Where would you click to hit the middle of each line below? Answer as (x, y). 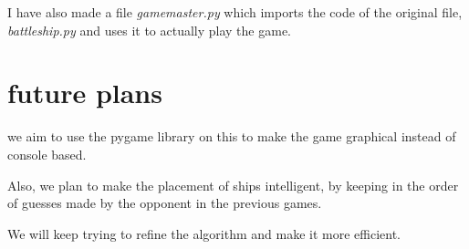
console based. (47, 154)
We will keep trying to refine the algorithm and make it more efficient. (204, 233)
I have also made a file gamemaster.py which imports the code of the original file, (235, 12)
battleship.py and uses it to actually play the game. (149, 30)
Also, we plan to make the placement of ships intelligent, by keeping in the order (233, 185)
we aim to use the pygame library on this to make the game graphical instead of (232, 136)
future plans (85, 93)
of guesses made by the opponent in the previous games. (165, 203)
